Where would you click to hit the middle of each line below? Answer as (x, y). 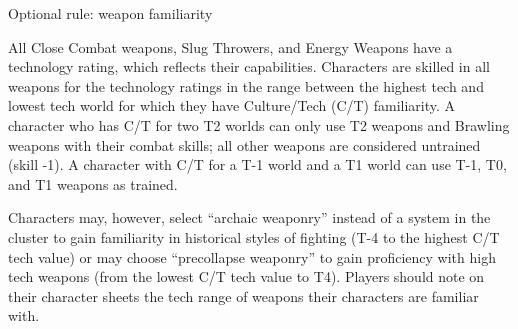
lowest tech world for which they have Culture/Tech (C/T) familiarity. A (232, 105)
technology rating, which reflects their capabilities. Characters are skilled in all (249, 66)
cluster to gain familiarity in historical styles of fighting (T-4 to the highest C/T (254, 236)
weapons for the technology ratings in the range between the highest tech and (246, 85)
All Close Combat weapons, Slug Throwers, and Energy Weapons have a (230, 46)
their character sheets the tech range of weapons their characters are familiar (243, 295)
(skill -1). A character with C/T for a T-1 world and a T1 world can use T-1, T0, (257, 164)
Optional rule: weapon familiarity (110, 13)
